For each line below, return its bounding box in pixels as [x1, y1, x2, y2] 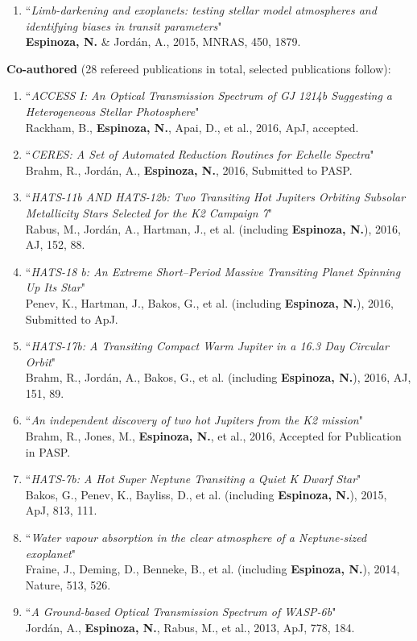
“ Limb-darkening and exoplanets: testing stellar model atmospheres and [25, 2, 377, 18]
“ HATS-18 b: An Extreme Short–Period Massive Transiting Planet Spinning [25, 263, 401, 279]
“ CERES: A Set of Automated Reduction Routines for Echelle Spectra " [25, 146, 374, 163]
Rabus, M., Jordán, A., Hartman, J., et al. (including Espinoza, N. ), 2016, [25, 220, 401, 237]
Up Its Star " [25, 279, 85, 296]
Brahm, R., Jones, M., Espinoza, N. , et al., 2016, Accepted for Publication [25, 428, 402, 445]
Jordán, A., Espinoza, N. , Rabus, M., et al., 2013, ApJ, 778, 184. [25, 619, 355, 635]
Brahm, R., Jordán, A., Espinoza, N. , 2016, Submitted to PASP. [25, 161, 353, 178]
